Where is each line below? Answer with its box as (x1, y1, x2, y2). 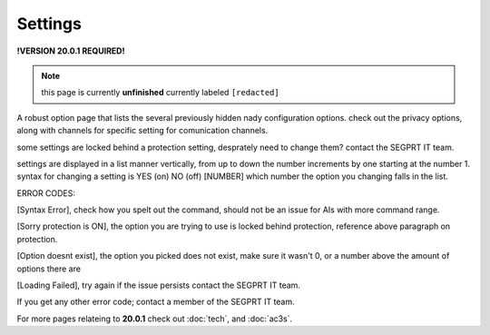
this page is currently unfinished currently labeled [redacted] (41, 87, 280, 98)
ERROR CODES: (16, 187, 76, 199)
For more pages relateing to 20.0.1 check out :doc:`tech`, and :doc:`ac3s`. (16, 313, 293, 324)
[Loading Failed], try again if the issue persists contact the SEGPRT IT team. (16, 280, 301, 291)
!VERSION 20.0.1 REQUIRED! (16, 45, 125, 56)
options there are (16, 263, 82, 274)
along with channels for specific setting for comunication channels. (16, 125, 269, 136)
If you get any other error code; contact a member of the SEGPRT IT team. (16, 296, 295, 308)
